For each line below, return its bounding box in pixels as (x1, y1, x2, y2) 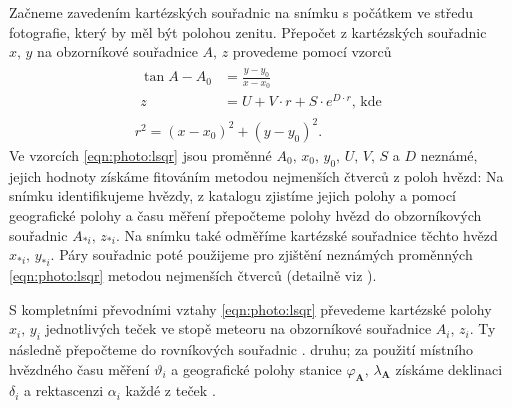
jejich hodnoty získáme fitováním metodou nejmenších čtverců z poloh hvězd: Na (9, 165, 504, 186)
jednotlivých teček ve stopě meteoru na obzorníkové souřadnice (45, 318, 432, 339)
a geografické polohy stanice (171, 358, 342, 379)
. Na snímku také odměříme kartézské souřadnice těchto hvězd (115, 224, 498, 245)
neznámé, (420, 144, 478, 165)
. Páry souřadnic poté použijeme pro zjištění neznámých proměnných (50, 244, 473, 265)
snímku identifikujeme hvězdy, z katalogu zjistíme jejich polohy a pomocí (9, 185, 457, 206)
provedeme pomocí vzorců (232, 41, 392, 62)
